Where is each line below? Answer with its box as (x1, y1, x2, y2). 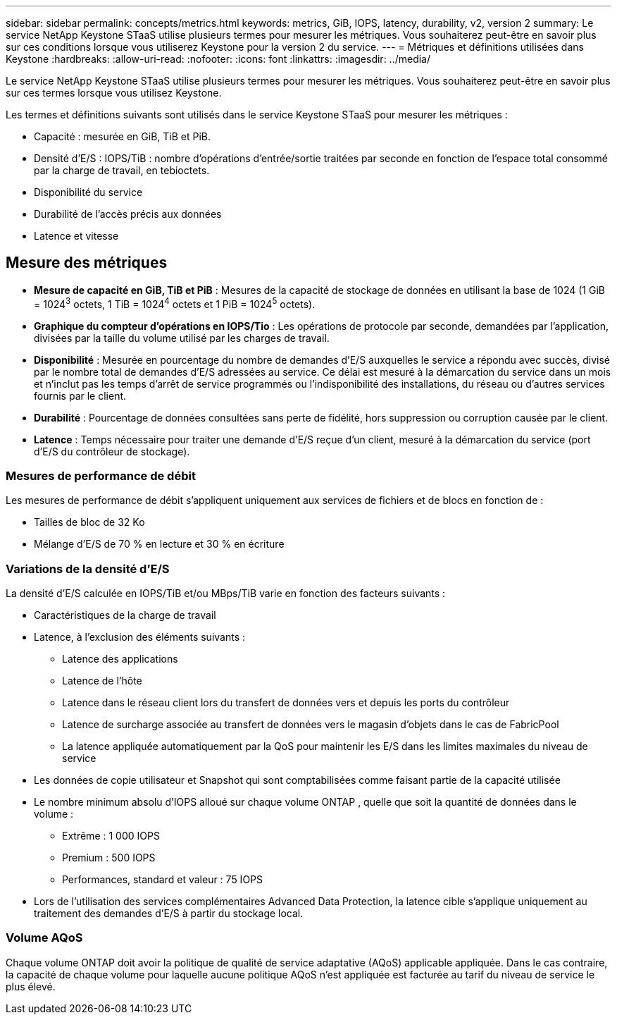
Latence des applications (62, 653, 178, 665)
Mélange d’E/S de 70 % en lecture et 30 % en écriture (34, 538, 285, 551)
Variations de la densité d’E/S (6, 561, 170, 576)
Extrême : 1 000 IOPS (62, 830, 160, 842)
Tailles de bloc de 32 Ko (34, 516, 145, 529)
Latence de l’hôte (62, 675, 142, 687)
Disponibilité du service (34, 186, 143, 198)
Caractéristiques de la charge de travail (34, 609, 216, 621)
